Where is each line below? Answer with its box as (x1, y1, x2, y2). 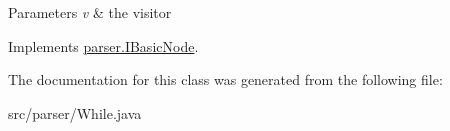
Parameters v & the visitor (8, 2, 172, 22)
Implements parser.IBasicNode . (8, 35, 199, 56)
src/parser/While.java (8, 102, 142, 123)
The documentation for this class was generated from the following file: (8, 69, 443, 90)
